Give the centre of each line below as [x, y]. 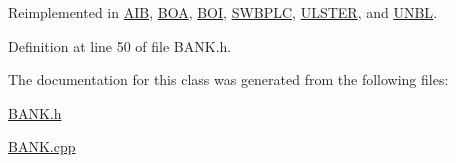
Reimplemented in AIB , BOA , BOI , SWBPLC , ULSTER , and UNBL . [223, 12]
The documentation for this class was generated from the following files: [228, 79]
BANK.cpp [42, 146]
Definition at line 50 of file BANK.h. [120, 45]
